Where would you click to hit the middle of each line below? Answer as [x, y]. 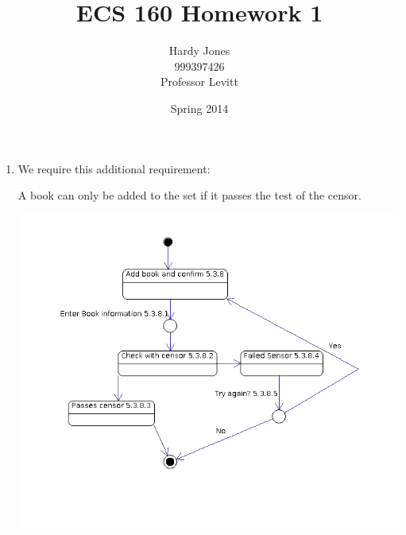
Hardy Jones [199, 50]
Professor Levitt [199, 81]
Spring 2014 [199, 108]
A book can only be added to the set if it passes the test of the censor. [189, 195]
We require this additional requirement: [114, 168]
